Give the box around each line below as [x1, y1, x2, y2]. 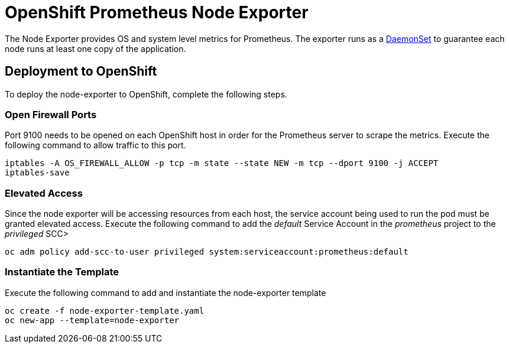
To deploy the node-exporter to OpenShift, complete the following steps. [5, 89, 287, 99]
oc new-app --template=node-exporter [5, 315, 180, 325]
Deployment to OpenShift [5, 64, 157, 79]
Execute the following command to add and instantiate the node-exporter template [5, 287, 326, 298]
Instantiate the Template [5, 266, 119, 278]
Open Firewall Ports [5, 108, 97, 121]
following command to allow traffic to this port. [5, 140, 186, 151]
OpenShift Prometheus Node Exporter [5, 2, 309, 22]
